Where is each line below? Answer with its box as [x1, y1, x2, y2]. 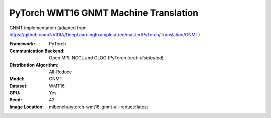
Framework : [9, 41, 35, 47]
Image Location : [9, 104, 44, 110]
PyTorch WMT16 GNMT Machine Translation [9, 7, 198, 18]
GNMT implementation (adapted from [9, 25, 87, 31]
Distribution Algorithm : [9, 62, 59, 68]
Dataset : [9, 83, 28, 89]
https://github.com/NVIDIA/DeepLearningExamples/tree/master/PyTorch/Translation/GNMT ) [9, 31, 200, 37]
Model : [9, 76, 25, 82]
